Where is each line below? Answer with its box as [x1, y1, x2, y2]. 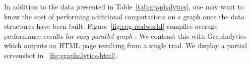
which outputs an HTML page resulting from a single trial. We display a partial [4, 40, 247, 51]
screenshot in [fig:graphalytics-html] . [4, 50, 118, 60]
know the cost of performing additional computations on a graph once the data [4, 11, 245, 21]
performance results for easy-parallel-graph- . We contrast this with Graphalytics [4, 30, 247, 41]
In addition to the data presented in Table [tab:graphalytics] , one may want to [4, 1, 244, 11]
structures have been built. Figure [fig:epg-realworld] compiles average [4, 21, 218, 31]
